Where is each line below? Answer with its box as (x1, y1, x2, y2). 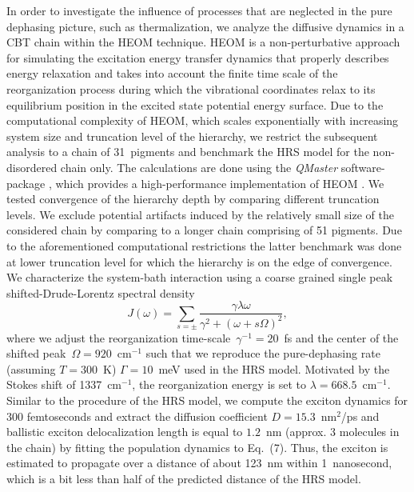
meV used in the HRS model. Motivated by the (158, 360, 390, 377)
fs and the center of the (284, 329, 399, 346)
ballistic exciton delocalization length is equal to (6, 423, 243, 440)
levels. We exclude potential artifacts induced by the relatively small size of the (6, 206, 394, 222)
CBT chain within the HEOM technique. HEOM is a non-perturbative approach (6, 34, 400, 50)
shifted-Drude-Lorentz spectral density (6, 284, 195, 301)
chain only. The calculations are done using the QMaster (60, 158, 338, 175)
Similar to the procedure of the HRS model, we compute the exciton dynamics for (6, 392, 408, 409)
